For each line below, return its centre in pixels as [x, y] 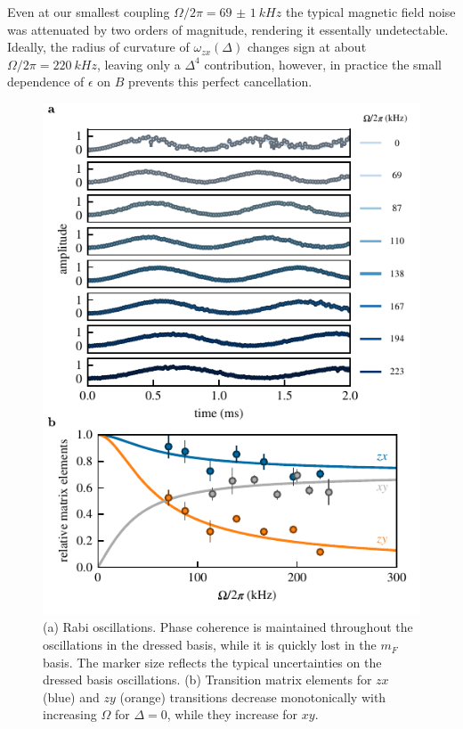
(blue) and [71, 696]
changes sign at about [307, 47]
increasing [70, 714]
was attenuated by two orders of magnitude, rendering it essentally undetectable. [228, 29]
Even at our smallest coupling [89, 12]
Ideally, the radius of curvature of [98, 47]
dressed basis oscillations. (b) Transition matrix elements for [207, 680]
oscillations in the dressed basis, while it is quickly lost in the [210, 645]
